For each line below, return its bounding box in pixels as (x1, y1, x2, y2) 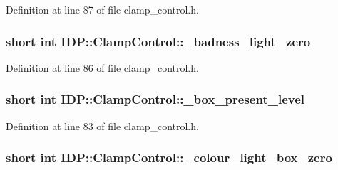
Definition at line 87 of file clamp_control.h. (6, 2, 199, 16)
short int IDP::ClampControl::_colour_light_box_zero (6, 149, 332, 166)
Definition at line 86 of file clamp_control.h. (6, 60, 199, 75)
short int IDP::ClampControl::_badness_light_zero (6, 32, 311, 50)
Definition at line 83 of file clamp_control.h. (6, 118, 199, 133)
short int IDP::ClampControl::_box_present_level (6, 90, 305, 108)
